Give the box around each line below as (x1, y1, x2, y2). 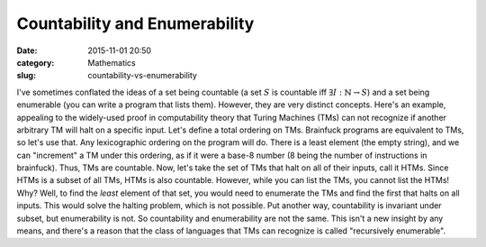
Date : (16, 45, 38, 56)
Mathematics (87, 57, 137, 68)
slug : (16, 70, 36, 81)
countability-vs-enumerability (87, 70, 198, 81)
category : (16, 57, 55, 68)
